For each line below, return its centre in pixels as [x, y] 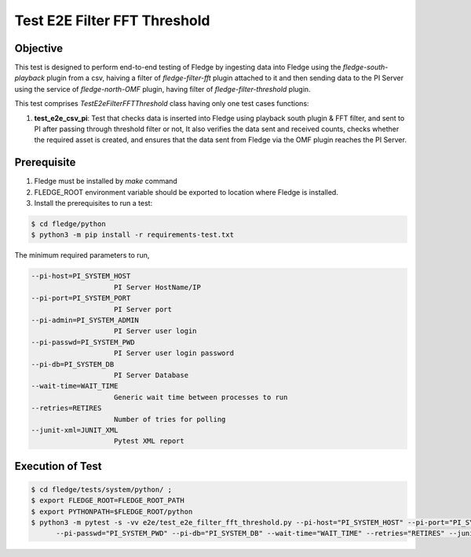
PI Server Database [151, 375]
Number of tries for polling [170, 419]
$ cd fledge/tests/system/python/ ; [102, 489]
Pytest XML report [149, 441]
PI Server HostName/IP [158, 287]
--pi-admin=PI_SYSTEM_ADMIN [85, 320]
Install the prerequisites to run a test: [93, 203]
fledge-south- [365, 68]
